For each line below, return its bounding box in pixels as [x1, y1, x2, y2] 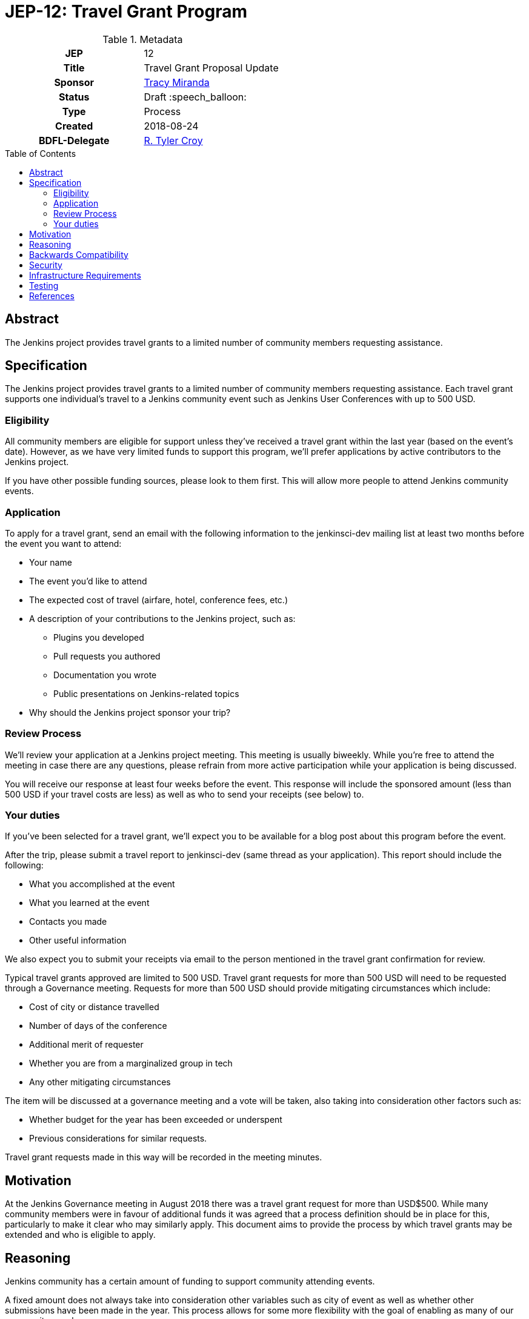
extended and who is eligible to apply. [5, 1229, 156, 1240]
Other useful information [29, 935, 127, 946]
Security [29, 259, 62, 270]
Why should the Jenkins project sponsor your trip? [29, 707, 231, 718]
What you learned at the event [29, 898, 150, 908]
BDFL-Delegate [38, 134, 110, 147]
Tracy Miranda [144, 76, 210, 88]
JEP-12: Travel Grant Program [5, 1, 247, 22]
